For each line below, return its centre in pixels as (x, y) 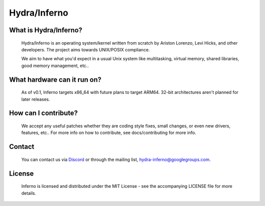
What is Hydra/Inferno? (46, 30)
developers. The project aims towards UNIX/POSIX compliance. (86, 49)
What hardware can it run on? (55, 80)
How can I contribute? (43, 113)
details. (29, 193)
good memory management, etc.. (55, 66)
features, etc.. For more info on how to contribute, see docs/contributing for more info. (109, 133)
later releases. (36, 99)
